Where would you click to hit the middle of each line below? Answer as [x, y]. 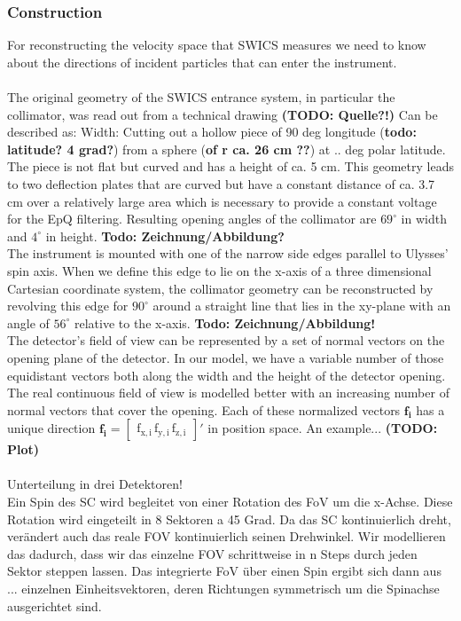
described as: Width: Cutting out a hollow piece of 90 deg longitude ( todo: [212, 132]
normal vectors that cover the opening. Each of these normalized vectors [204, 409]
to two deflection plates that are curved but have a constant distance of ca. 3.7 [221, 183]
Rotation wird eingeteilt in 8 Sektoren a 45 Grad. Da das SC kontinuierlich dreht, [229, 519]
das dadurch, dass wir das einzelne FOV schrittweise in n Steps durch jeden [212, 553]
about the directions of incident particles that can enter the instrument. [202, 62]
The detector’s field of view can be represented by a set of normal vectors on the [226, 340]
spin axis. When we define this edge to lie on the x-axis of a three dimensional [219, 270]
